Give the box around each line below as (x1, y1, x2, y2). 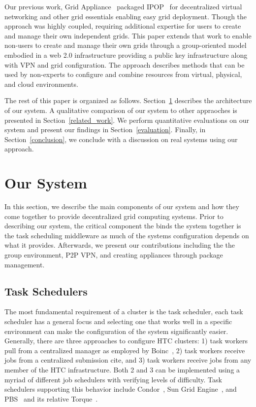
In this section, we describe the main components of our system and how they (4, 201, 239, 212)
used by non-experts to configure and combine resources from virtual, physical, (4, 69, 242, 79)
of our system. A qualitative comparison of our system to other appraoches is (4, 105, 237, 115)
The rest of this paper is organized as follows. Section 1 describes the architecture (4, 95, 252, 106)
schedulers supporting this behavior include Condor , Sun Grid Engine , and (4, 384, 237, 394)
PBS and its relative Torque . (4, 393, 98, 404)
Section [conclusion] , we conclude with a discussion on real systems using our (4, 134, 238, 144)
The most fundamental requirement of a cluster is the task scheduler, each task (4, 306, 243, 317)
